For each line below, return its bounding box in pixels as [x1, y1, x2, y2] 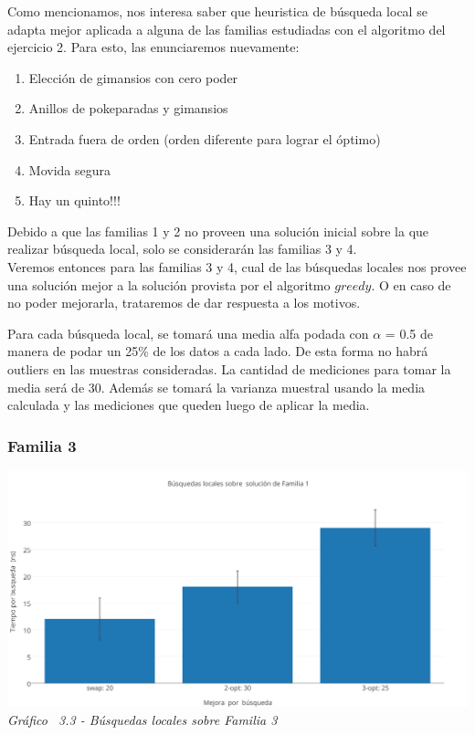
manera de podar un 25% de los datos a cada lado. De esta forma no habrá [7, 341, 428, 361]
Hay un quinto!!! [28, 191, 121, 210]
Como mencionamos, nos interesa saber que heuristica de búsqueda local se [7, 2, 427, 20]
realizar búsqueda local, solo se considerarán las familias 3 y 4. [7, 239, 357, 258]
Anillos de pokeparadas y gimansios [28, 99, 228, 118]
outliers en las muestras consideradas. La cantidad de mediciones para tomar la [7, 359, 451, 378]
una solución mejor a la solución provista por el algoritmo [7, 275, 331, 294]
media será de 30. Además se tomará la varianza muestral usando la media [7, 377, 426, 396]
